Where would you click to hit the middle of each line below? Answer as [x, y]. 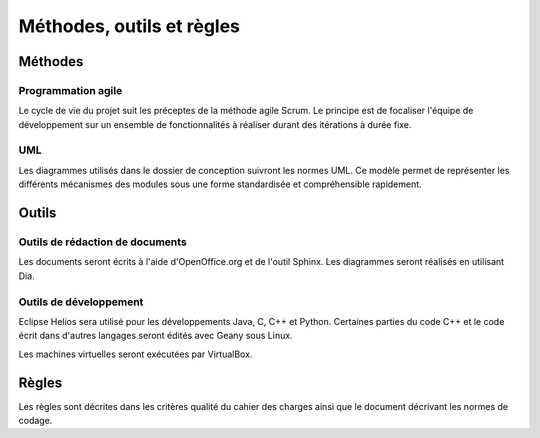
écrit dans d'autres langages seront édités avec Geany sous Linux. [156, 336]
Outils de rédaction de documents [102, 242]
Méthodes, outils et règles [129, 26]
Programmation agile [70, 90]
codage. [35, 420]
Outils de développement [81, 302]
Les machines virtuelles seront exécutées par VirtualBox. [135, 354]
